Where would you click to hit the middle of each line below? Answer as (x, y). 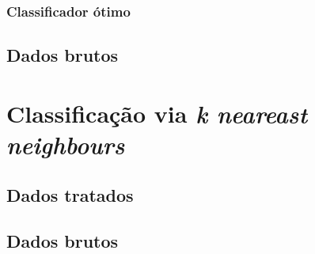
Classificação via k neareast (157, 113)
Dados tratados (70, 194)
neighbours (66, 144)
